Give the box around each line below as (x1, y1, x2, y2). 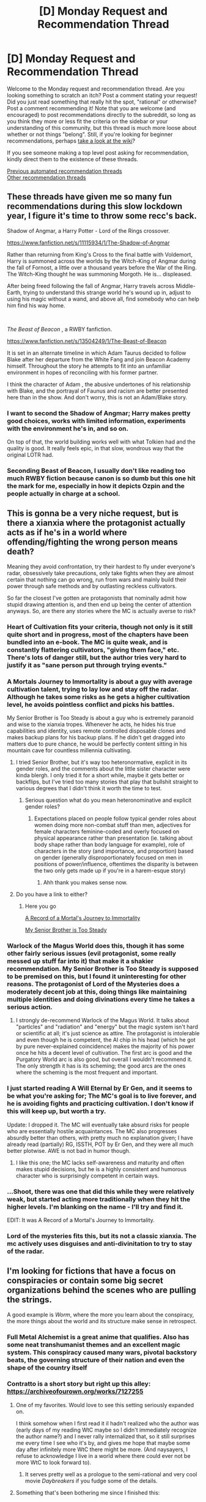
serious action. (7, 1003, 53, 1011)
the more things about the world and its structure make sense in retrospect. (7, 1317, 197, 1324)
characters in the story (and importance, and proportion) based (34, 847, 194, 855)
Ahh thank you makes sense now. (43, 879, 128, 886)
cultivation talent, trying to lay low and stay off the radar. (7, 685, 179, 693)
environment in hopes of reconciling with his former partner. (7, 369, 158, 376)
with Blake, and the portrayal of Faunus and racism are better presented (7, 387, 188, 394)
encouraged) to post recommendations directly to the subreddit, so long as (7, 111, 196, 118)
